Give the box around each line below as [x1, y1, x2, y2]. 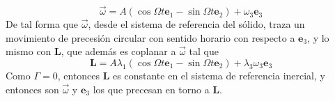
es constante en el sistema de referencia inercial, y [113, 68, 325, 82]
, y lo [307, 30, 329, 45]
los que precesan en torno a [93, 81, 210, 96]
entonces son [6, 81, 59, 96]
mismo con [6, 44, 52, 59]
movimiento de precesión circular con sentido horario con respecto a [6, 30, 295, 45]
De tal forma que [6, 17, 79, 31]
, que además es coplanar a [61, 44, 176, 59]
